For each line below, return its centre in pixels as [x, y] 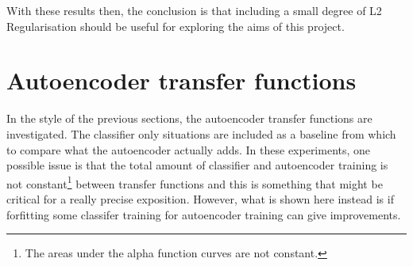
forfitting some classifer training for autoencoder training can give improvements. [204, 214]
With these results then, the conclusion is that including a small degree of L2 [194, 10]
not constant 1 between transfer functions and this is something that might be [195, 182]
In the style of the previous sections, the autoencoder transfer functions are [189, 118]
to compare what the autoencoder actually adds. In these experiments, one [189, 149]
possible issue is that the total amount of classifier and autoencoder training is [197, 165]
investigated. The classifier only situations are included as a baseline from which [201, 133]
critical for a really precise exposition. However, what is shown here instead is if [200, 198]
